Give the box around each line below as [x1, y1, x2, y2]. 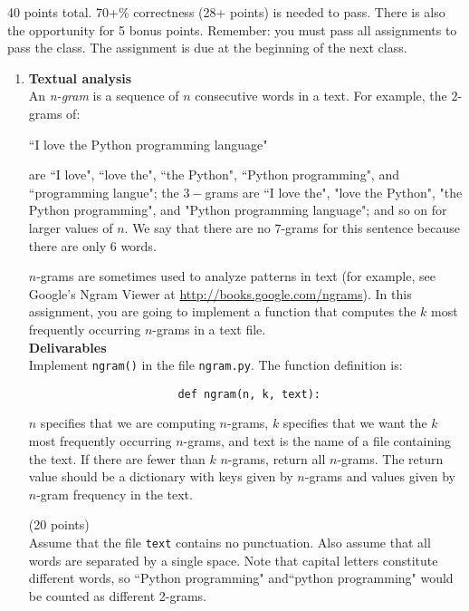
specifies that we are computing [40, 413, 215, 432]
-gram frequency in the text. [36, 484, 193, 503]
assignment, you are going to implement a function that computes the [28, 302, 416, 321]
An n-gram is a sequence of [28, 86, 179, 105]
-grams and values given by [304, 467, 455, 486]
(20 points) [28, 515, 90, 534]
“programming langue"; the [28, 182, 179, 201]
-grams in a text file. [152, 319, 266, 338]
